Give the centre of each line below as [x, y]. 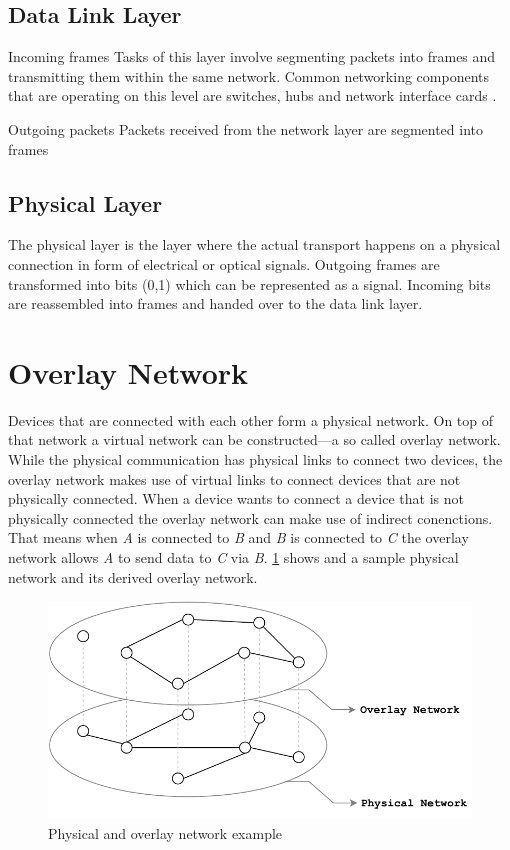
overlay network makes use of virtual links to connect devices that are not [234, 478]
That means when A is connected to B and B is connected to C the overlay [238, 537]
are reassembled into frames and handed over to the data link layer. [215, 303]
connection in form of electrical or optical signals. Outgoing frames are [224, 263]
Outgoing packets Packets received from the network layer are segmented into [245, 128]
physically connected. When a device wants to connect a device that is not [236, 498]
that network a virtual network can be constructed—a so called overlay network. [254, 439]
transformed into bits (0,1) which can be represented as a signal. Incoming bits [249, 283]
